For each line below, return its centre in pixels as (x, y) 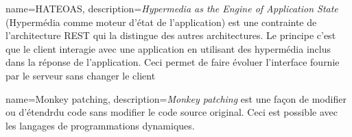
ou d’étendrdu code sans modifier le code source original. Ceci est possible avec (172, 112)
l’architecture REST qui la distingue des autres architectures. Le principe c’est (171, 35)
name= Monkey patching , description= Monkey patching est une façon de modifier (176, 98)
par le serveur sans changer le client (81, 75)
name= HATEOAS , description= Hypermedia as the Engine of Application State (172, 8)
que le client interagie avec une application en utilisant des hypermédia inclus (168, 48)
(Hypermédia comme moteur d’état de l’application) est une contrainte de (161, 22)
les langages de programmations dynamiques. (100, 125)
